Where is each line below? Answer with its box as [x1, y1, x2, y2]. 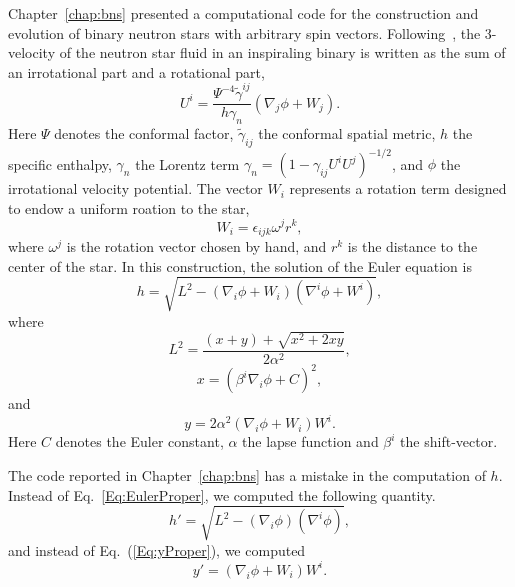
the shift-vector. [400, 431, 498, 452]
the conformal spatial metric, [258, 122, 436, 143]
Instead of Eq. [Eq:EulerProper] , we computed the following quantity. [8, 484, 436, 505]
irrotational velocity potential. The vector [8, 178, 263, 199]
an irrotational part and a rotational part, [8, 61, 265, 82]
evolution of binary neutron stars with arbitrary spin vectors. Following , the [8, 22, 481, 43]
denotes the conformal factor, [54, 122, 234, 143]
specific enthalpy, [8, 153, 112, 174]
